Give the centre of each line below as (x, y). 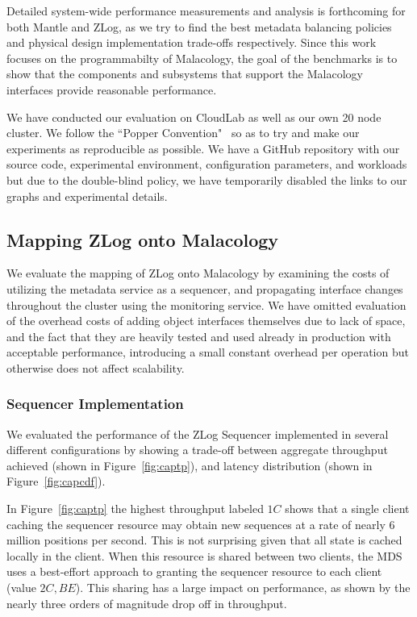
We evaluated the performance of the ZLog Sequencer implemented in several (198, 434)
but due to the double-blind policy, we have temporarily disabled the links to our (207, 179)
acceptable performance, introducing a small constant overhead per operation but (208, 352)
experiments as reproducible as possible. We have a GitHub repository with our (203, 148)
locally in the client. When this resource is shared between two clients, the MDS (204, 555)
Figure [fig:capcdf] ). (56, 481)
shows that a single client (347, 509)
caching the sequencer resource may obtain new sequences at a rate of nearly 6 (201, 524)
